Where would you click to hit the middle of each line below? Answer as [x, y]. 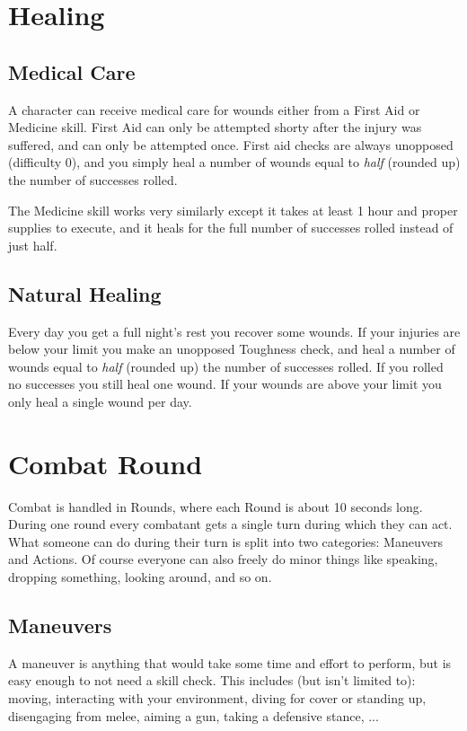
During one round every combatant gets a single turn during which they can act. [230, 524]
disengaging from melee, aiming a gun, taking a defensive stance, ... [194, 715]
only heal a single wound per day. [100, 401]
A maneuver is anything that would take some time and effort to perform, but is [230, 662]
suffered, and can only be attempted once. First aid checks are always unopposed [231, 144]
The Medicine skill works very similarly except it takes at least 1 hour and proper [233, 210]
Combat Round [106, 463]
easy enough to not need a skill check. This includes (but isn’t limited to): [212, 680]
